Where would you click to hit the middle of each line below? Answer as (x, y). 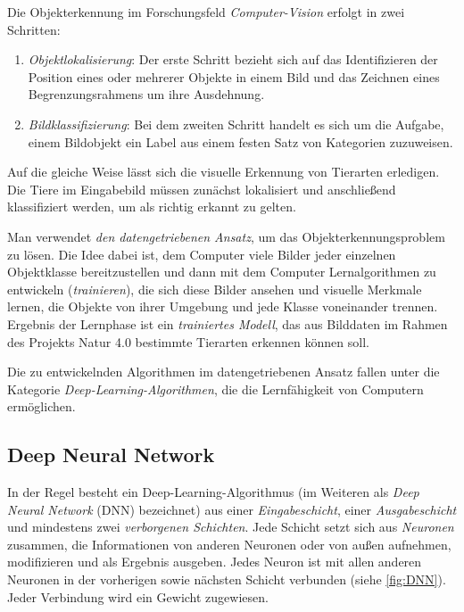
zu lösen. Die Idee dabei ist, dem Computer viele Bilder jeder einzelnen (202, 254)
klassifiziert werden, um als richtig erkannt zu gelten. (152, 207)
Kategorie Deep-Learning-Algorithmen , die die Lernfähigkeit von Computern (215, 389)
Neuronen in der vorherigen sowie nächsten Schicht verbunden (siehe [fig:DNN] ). (227, 579)
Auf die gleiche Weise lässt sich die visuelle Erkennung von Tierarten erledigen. (224, 172)
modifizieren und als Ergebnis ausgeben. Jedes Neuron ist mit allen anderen (215, 562)
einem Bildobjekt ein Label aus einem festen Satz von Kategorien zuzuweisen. (240, 141)
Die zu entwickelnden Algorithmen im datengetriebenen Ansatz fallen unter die (224, 372)
